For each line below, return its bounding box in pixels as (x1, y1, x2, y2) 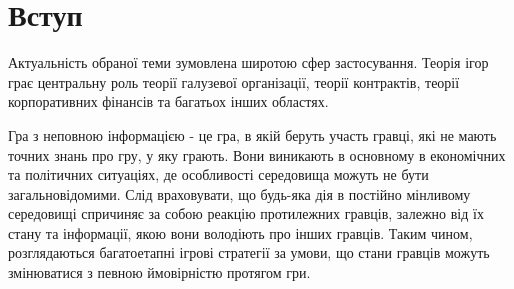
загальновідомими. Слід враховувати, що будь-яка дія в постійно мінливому (8, 183, 471, 204)
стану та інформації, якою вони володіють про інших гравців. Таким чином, (8, 222, 473, 243)
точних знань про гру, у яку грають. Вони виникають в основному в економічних (8, 144, 506, 165)
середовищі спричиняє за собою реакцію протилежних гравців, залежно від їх (8, 203, 484, 224)
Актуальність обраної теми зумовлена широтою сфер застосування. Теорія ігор (8, 52, 489, 73)
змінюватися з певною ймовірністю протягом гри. (8, 262, 311, 283)
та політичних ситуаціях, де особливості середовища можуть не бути (8, 164, 429, 185)
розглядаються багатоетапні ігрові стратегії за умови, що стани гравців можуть (8, 242, 490, 263)
